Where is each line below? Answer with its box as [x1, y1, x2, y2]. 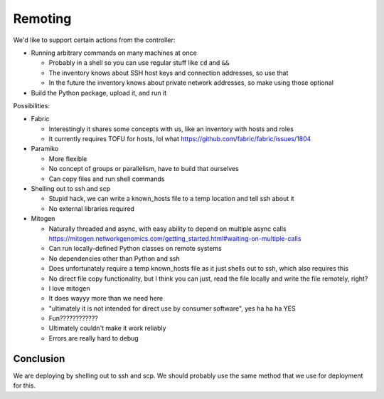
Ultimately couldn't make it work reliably [48, 324, 166, 333]
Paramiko [31, 145, 59, 153]
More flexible [48, 154, 87, 163]
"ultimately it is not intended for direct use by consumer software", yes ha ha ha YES [48, 304, 296, 313]
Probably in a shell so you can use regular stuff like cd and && [48, 58, 230, 67]
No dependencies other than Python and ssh [48, 254, 181, 263]
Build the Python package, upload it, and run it [31, 88, 167, 97]
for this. [13, 381, 36, 390]
